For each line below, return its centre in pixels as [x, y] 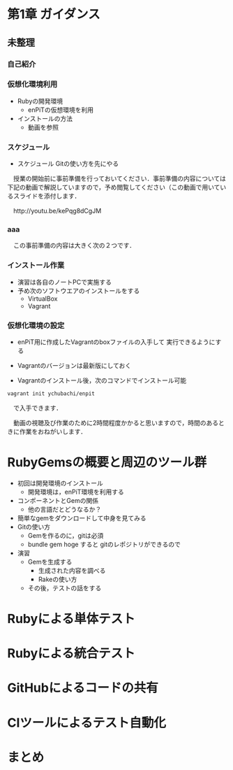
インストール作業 [36, 265]
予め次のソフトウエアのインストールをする [78, 290]
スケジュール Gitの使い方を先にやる [68, 164]
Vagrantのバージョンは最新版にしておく [74, 365]
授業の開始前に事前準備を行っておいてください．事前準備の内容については [120, 178]
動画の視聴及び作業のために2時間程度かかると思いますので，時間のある [115, 422]
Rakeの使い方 [58, 579]
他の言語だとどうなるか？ [65, 509]
